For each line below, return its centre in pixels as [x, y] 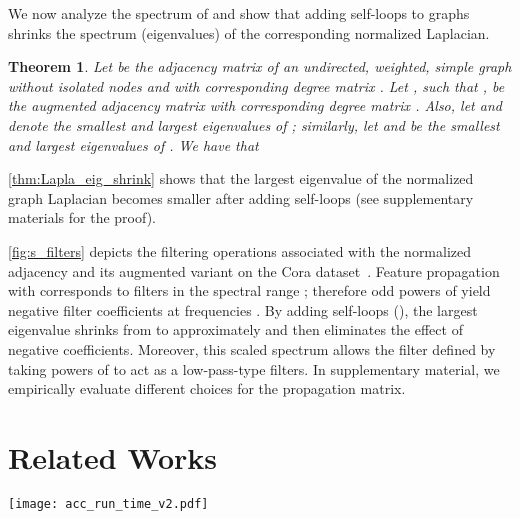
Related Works [113, 456]
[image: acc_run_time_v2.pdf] [108, 503]
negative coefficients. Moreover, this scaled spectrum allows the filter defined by [252, 348]
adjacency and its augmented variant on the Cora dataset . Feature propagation [254, 270]
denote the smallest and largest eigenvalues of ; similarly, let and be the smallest [254, 124]
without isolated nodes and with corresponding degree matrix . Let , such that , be [256, 85]
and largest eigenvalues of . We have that [133, 144]
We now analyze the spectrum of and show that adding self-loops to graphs [239, 13]
